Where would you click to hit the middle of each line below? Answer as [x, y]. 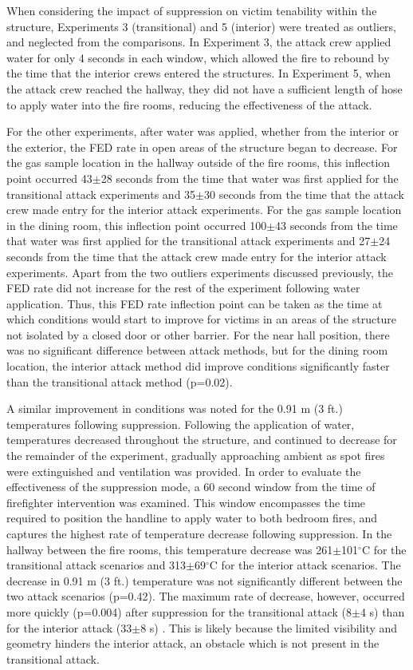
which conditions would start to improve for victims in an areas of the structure [202, 319]
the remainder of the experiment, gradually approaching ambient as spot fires [196, 456]
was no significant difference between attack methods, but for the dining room [197, 350]
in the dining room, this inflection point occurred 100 [137, 225]
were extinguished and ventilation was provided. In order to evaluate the [184, 471]
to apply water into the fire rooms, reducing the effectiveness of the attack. [189, 104]
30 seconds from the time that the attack [304, 194]
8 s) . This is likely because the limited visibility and [269, 627]
